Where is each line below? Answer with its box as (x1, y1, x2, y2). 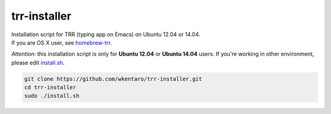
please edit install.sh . (11, 59, 65, 66)
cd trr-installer (24, 84, 77, 91)
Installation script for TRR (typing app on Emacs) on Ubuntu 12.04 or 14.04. (11, 31, 200, 38)
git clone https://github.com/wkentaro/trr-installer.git (24, 75, 202, 82)
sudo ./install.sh (24, 93, 80, 99)
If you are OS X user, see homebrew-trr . (11, 39, 113, 46)
